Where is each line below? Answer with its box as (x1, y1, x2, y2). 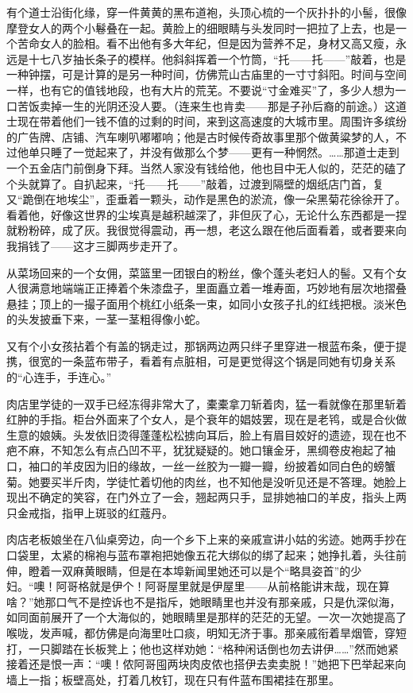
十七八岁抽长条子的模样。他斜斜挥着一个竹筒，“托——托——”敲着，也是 (28, 50, 407, 67)
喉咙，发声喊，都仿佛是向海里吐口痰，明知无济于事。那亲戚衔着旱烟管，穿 (6, 624, 396, 641)
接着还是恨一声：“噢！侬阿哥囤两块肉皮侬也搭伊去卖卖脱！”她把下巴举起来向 (6, 656, 407, 672)
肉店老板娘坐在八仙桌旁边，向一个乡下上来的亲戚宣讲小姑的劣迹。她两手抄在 (6, 531, 407, 548)
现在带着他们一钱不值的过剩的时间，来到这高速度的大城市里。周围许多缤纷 (17, 113, 407, 130)
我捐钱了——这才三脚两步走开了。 (6, 237, 184, 254)
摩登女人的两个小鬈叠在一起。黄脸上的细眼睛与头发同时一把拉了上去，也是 (6, 19, 396, 36)
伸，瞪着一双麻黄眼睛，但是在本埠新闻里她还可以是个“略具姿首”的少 (6, 562, 362, 579)
